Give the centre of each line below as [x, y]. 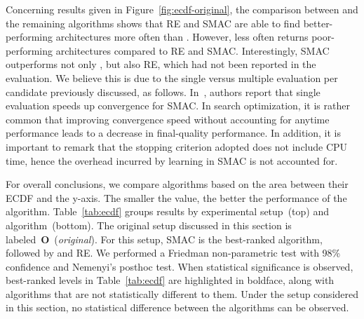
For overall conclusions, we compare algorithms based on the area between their [177, 184]
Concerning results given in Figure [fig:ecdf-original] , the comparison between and [182, 9]
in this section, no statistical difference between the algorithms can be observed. [177, 307]
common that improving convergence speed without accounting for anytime [168, 119]
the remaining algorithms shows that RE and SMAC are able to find [153, 23]
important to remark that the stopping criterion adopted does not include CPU [177, 146]
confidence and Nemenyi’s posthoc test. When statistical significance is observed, [180, 266]
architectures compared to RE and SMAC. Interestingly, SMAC [193, 50]
